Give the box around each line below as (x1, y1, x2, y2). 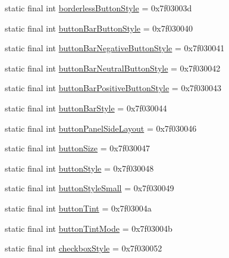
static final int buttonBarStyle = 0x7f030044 (5, 101, 167, 114)
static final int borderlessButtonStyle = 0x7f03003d (5, 2, 192, 14)
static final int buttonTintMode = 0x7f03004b (5, 222, 172, 234)
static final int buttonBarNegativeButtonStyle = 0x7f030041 (5, 42, 225, 54)
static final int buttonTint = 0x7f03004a (5, 201, 152, 214)
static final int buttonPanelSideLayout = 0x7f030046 (5, 122, 197, 134)
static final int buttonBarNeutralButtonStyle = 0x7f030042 (5, 61, 221, 74)
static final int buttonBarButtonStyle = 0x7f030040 (5, 21, 193, 34)
